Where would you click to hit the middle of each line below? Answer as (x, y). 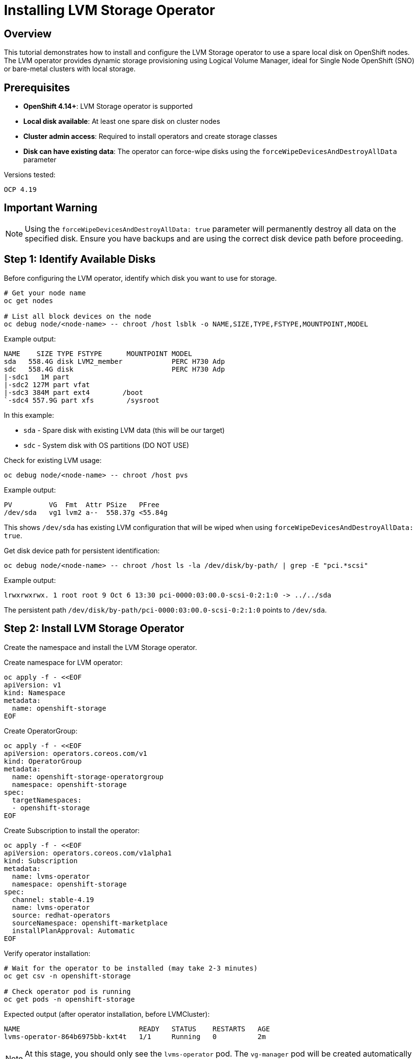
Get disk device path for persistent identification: (82, 550)
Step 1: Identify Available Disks (80, 259)
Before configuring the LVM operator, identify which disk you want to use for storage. (140, 278)
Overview (28, 34)
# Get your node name (45, 293)
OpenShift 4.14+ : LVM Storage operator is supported (108, 106)
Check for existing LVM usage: (53, 460)
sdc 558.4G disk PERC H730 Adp (115, 369)
